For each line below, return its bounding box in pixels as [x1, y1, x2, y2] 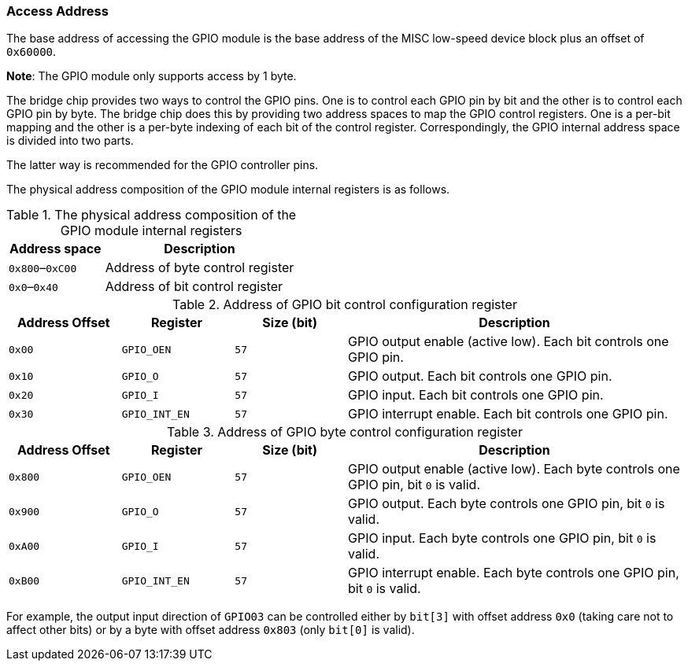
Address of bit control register [105, 278, 283, 295]
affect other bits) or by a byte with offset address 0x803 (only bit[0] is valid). [6, 623, 415, 637]
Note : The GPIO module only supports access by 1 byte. [6, 69, 297, 83]
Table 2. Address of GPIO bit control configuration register [172, 297, 517, 313]
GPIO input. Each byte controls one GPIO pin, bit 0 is [347, 530, 657, 547]
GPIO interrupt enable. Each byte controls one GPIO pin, [347, 565, 679, 581]
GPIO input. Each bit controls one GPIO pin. [347, 387, 604, 404]
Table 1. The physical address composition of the [6, 207, 297, 223]
